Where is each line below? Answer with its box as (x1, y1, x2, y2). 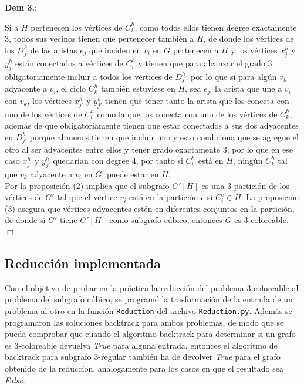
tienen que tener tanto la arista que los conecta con (104, 94, 289, 106)
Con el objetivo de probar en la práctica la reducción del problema (5, 281, 244, 293)
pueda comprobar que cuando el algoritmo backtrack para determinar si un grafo (5, 328, 296, 340)
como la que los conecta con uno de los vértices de (97, 107, 278, 120)
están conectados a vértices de (15, 56, 123, 69)
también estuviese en (100, 82, 175, 95)
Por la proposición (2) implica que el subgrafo (5, 179, 170, 191)
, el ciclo (56, 82, 86, 95)
